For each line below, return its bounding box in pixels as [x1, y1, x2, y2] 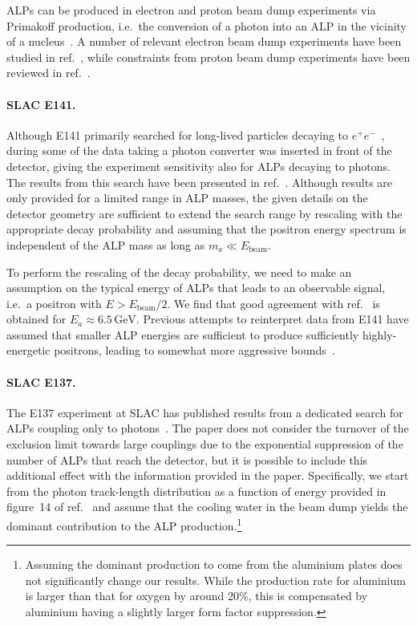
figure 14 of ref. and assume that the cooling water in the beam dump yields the [6, 498, 408, 515]
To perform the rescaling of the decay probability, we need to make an [6, 263, 352, 280]
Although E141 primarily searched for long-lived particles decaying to [6, 126, 349, 143]
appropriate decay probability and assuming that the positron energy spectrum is [6, 221, 407, 237]
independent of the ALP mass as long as [6, 236, 205, 253]
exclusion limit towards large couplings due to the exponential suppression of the [6, 436, 403, 453]
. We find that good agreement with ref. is [167, 294, 380, 311]
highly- [362, 326, 397, 343]
